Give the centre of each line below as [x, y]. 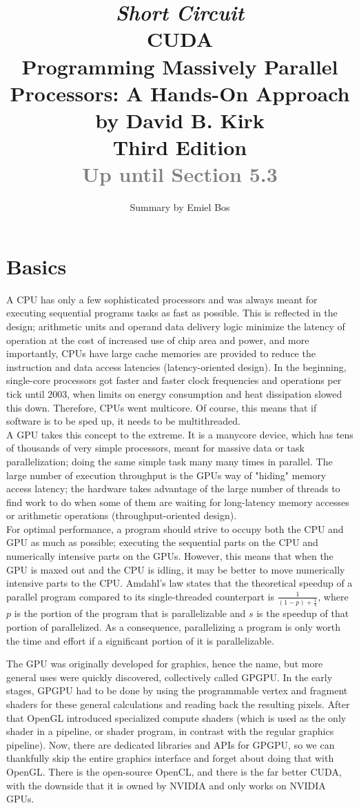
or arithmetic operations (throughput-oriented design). [122, 515]
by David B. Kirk [180, 120]
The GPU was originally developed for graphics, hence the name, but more [165, 664]
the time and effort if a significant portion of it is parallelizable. [140, 640]
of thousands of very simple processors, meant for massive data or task [155, 448]
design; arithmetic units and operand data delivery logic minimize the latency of [176, 326]
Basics [37, 266]
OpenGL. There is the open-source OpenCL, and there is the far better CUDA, [174, 771]
